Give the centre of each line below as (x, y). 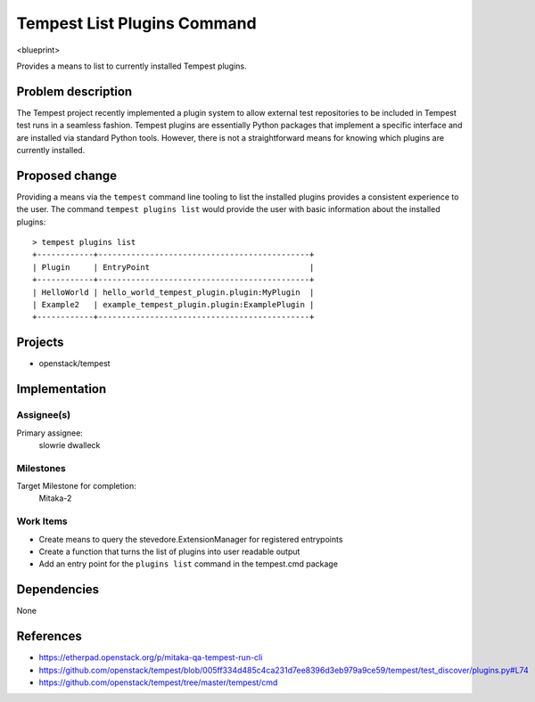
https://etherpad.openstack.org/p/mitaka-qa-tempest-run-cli (151, 657)
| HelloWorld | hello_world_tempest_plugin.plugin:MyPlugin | (173, 292)
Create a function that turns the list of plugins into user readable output (169, 551)
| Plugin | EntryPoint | (173, 267)
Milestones (41, 468)
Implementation (62, 389)
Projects (40, 343)
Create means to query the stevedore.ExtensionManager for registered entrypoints (191, 539)
